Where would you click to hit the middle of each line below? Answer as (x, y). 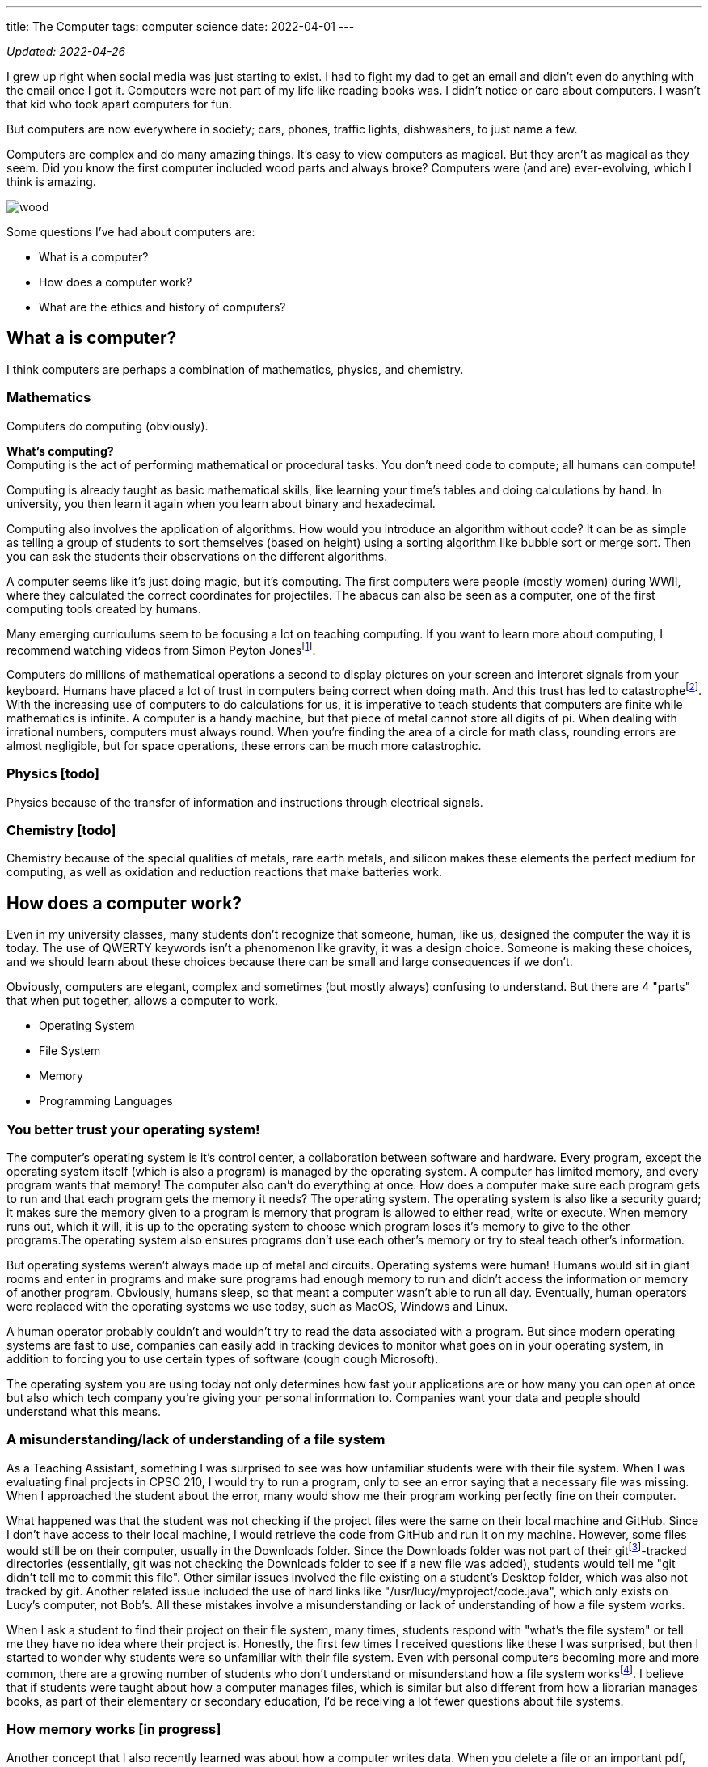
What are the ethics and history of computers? (162, 307)
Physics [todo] (53, 774)
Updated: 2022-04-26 (66, 51)
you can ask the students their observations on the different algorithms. (197, 556)
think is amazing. (51, 182)
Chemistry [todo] (61, 831)
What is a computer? (94, 257)
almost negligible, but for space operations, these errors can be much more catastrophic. (244, 745)
